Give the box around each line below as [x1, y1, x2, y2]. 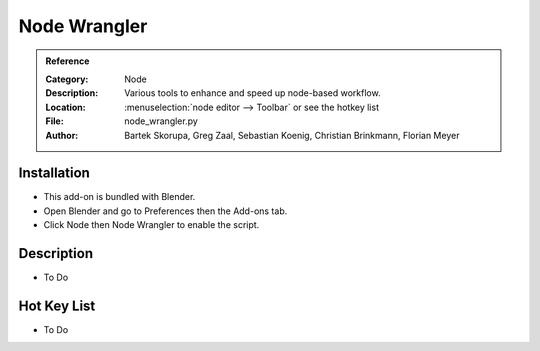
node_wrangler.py [124, 115, 199, 127]
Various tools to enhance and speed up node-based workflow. [124, 87, 381, 99]
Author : [45, 129, 79, 141]
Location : [45, 101, 86, 113]
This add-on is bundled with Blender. [43, 191, 196, 203]
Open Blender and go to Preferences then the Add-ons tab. [43, 205, 288, 217]
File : [45, 115, 64, 127]
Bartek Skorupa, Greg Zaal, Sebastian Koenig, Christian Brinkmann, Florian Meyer [124, 129, 460, 141]
